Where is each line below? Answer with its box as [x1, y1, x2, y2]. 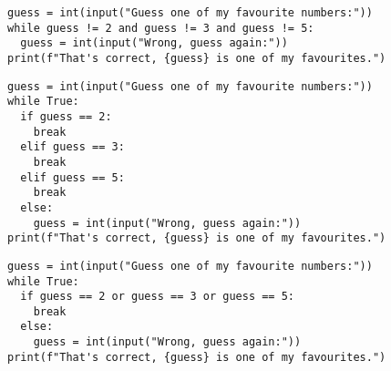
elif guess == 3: [20, 140, 125, 154]
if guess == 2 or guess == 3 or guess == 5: [20, 290, 294, 304]
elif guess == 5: [20, 170, 125, 184]
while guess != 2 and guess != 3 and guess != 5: [7, 21, 314, 35]
